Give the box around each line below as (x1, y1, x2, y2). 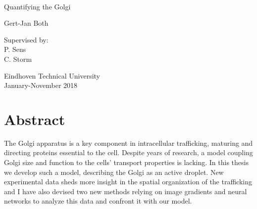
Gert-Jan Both (4, 18, 49, 28)
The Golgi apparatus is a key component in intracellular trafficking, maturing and (4, 137, 253, 148)
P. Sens (4, 44, 26, 54)
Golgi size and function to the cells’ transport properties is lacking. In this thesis (4, 157, 249, 167)
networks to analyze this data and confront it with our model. (4, 196, 192, 206)
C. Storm (4, 53, 32, 64)
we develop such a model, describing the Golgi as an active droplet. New (4, 167, 224, 177)
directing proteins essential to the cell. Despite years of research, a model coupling (4, 147, 253, 158)
